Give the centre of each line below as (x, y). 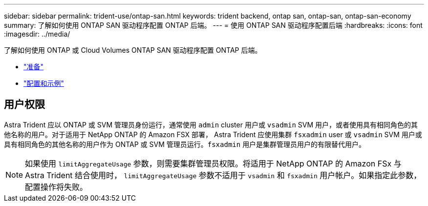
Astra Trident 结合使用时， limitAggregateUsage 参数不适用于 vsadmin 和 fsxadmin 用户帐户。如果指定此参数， (223, 175)
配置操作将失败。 (56, 187)
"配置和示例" (44, 83)
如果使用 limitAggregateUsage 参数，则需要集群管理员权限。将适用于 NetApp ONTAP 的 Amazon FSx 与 (213, 163)
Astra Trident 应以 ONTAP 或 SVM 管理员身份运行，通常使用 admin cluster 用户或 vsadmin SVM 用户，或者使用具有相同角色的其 (211, 124)
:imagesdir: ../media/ (37, 34)
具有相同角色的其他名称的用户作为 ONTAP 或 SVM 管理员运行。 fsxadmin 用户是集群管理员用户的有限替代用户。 (185, 144)
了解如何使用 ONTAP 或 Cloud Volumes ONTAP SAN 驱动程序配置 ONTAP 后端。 (133, 50)
